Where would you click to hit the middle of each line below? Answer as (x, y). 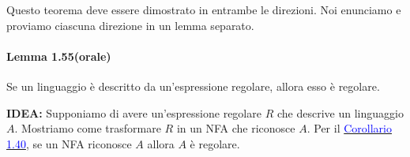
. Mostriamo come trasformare (88, 128)
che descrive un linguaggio (340, 112)
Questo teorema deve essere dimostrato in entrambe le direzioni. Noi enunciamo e (204, 9)
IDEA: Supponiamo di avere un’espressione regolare (134, 112)
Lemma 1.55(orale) (59, 56)
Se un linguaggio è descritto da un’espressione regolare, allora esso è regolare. (193, 86)
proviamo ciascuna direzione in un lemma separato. (130, 25)
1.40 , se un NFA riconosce (69, 143)
